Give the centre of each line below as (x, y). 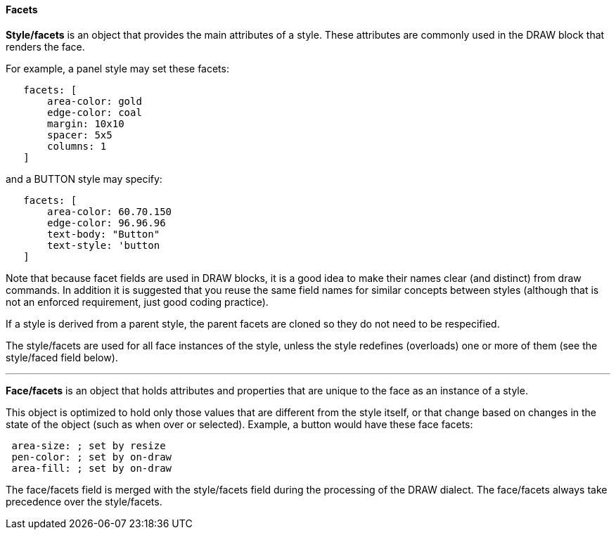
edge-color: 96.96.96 (107, 223)
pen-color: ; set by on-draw (92, 457)
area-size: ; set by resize (89, 445)
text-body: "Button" (104, 234)
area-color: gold (95, 101)
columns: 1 (77, 146)
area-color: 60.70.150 (110, 211)
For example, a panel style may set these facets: (117, 68)
